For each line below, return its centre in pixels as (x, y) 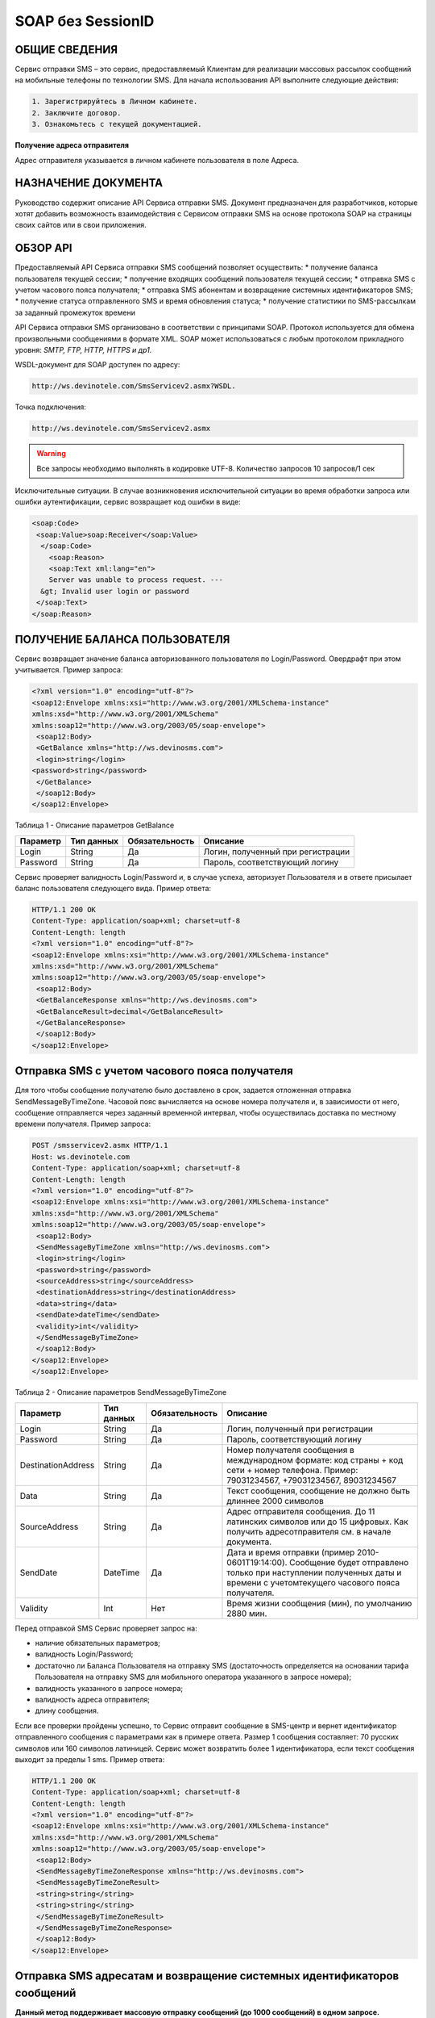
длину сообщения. (67, 1710)
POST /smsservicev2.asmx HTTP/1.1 (100, 1145)
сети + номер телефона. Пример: (292, 1470)
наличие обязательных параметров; (98, 1643)
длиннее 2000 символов (275, 1501)
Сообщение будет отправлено (349, 1562)
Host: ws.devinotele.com (81, 1157)
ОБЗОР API (43, 248)
